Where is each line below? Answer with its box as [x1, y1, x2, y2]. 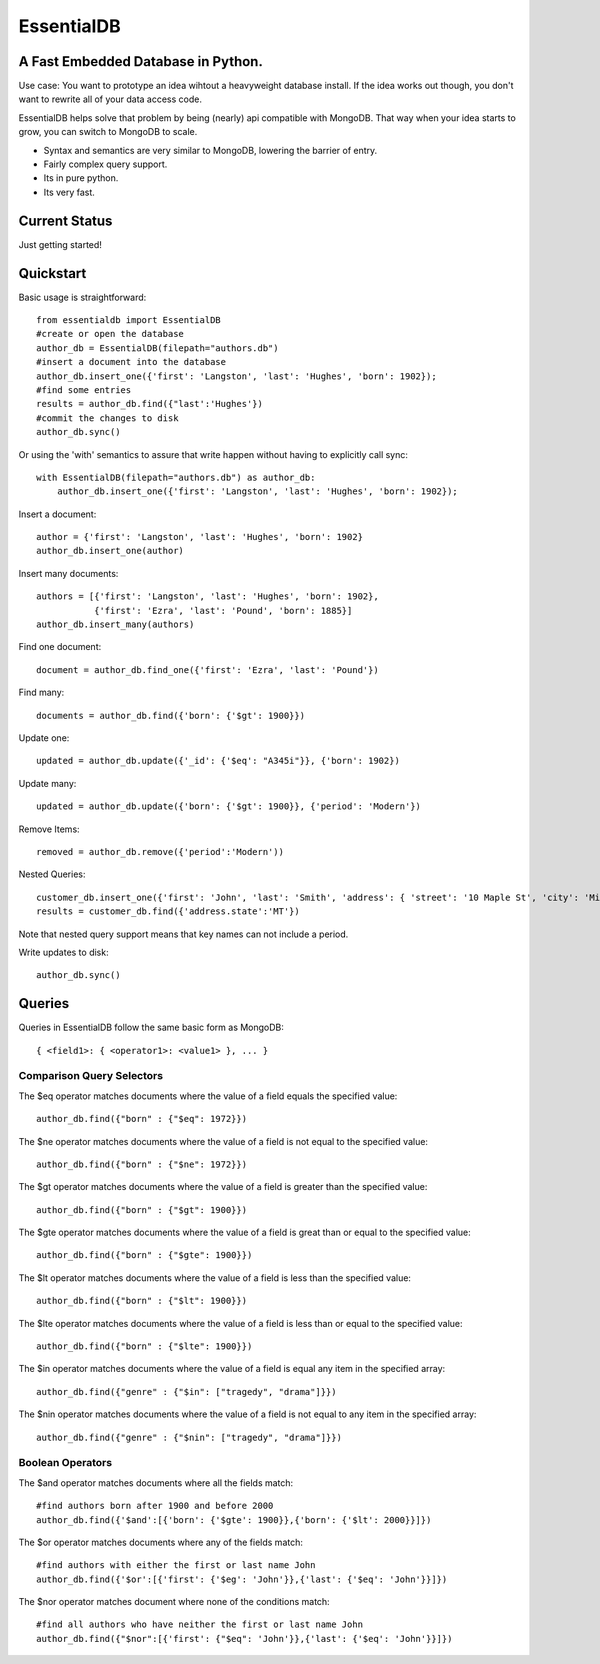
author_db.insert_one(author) [36, 545, 185, 557]
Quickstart [18, 265, 87, 282]
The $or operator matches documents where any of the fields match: [18, 1536, 304, 1548]
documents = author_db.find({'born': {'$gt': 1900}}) [36, 710, 305, 721]
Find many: [18, 686, 65, 699]
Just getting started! [18, 238, 102, 250]
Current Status [18, 212, 113, 229]
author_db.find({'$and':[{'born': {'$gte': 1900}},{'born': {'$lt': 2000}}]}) [36, 1514, 432, 1525]
